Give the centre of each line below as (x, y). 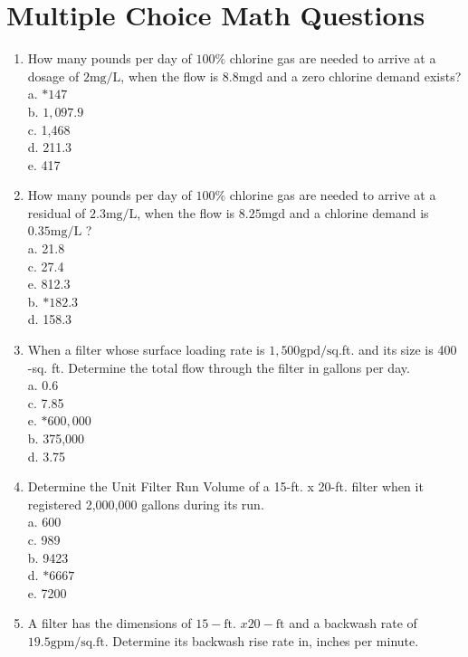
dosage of (53, 76)
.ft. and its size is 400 (397, 350)
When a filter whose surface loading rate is (146, 350)
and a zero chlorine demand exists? (364, 76)
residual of (57, 212)
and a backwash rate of (353, 623)
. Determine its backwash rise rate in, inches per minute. (262, 640)
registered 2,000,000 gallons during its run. (146, 504)
